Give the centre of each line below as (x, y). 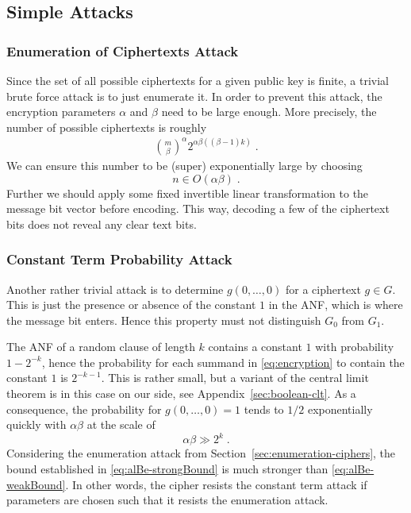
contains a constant (255, 347)
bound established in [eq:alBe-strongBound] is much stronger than (167, 468)
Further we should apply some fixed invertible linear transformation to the (188, 193)
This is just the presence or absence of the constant (131, 305)
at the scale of (121, 424)
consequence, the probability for (84, 409)
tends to (264, 409)
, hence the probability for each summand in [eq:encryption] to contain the (223, 362)
